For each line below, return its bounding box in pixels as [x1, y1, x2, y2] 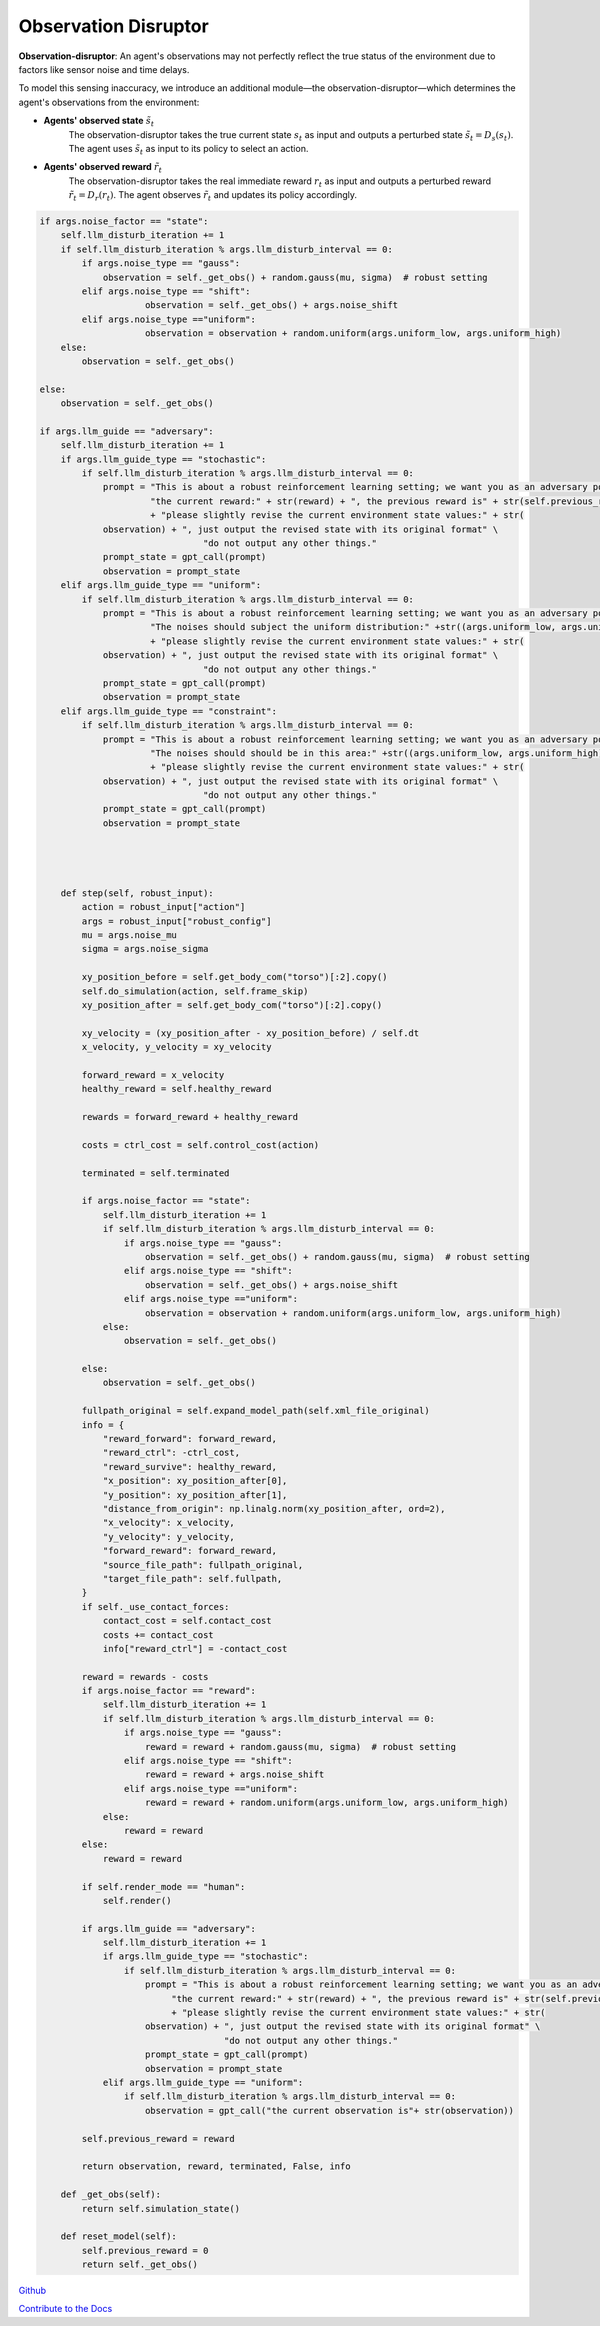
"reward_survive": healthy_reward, [102, 1461, 277, 1472]
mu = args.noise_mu [81, 929, 177, 940]
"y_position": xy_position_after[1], [102, 1489, 288, 1500]
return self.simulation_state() [81, 2203, 240, 2214]
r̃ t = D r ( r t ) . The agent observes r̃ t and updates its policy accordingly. [68, 189, 358, 203]
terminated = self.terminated [81, 1167, 230, 1179]
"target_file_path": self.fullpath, [102, 1573, 283, 1584]
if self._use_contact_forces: [81, 1601, 230, 1612]
